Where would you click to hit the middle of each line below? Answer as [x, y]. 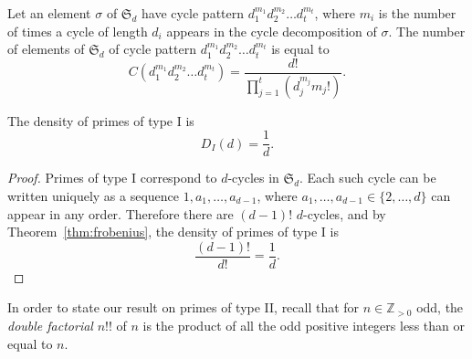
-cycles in [253, 178]
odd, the [440, 307]
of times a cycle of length [78, 31]
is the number [417, 13]
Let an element [49, 13]
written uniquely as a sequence [94, 195]
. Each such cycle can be [368, 178]
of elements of [46, 49]
